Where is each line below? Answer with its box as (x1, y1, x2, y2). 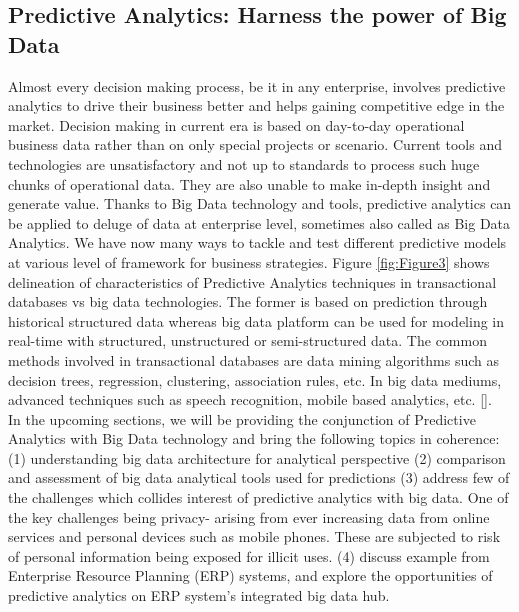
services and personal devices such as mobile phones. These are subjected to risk (8, 526, 501, 547)
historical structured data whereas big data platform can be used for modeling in (8, 310, 505, 331)
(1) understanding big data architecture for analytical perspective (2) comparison (8, 447, 506, 468)
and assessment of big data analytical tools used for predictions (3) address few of (8, 467, 510, 488)
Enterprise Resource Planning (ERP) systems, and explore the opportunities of (8, 565, 493, 586)
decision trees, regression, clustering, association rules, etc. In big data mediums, (8, 369, 502, 390)
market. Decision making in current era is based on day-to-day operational (8, 114, 465, 135)
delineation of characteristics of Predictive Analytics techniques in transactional (8, 271, 497, 292)
